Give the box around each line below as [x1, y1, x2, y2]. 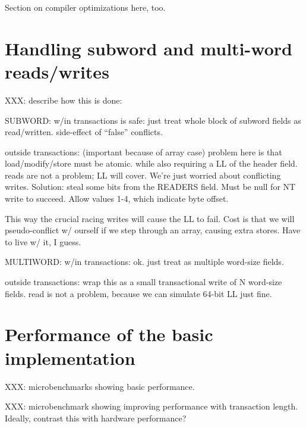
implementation [5, 345, 135, 370]
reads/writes [5, 59, 109, 83]
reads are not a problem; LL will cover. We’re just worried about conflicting [5, 168, 281, 181]
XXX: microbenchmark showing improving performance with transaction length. [5, 400, 298, 413]
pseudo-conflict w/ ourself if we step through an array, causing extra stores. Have [5, 224, 301, 236]
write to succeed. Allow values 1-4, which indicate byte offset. [5, 192, 229, 205]
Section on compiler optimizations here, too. [5, 1, 166, 13]
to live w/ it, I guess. [5, 235, 81, 248]
